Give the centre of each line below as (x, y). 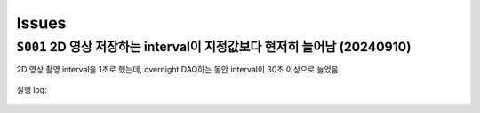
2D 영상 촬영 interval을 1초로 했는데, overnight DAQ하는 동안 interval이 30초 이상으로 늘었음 (177, 70)
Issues (41, 23)
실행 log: (32, 89)
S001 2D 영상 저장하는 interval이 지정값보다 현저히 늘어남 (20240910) (214, 47)
